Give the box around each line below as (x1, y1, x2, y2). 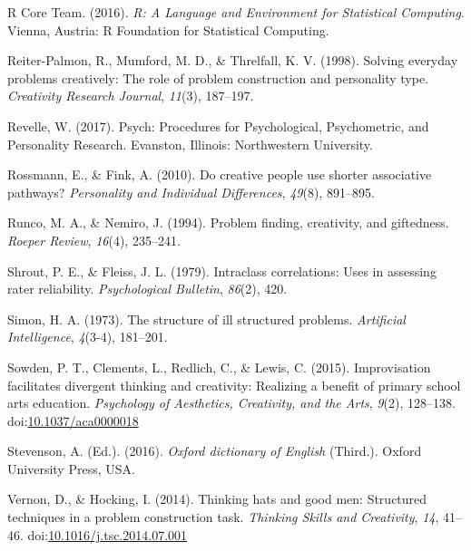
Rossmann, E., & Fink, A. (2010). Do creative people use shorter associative (7, 165, 432, 184)
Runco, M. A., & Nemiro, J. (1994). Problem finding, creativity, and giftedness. (7, 213, 449, 232)
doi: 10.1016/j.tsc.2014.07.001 (27, 525, 188, 544)
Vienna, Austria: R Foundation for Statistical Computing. (7, 20, 329, 39)
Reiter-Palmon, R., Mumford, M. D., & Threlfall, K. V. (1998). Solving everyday (7, 51, 458, 70)
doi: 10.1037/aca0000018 (7, 411, 139, 430)
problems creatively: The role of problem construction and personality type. (7, 68, 429, 87)
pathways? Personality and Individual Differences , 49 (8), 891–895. (7, 182, 375, 201)
